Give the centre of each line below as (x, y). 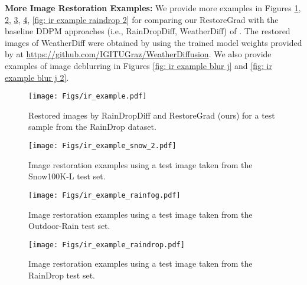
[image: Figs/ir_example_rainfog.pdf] (104, 195)
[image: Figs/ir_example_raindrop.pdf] (107, 245)
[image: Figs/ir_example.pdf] (88, 96)
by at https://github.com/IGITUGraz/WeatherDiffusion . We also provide (138, 54)
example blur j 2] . (37, 77)
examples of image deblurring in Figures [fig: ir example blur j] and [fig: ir (138, 65)
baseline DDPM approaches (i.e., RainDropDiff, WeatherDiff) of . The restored (148, 31)
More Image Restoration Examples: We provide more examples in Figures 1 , (153, 8)
